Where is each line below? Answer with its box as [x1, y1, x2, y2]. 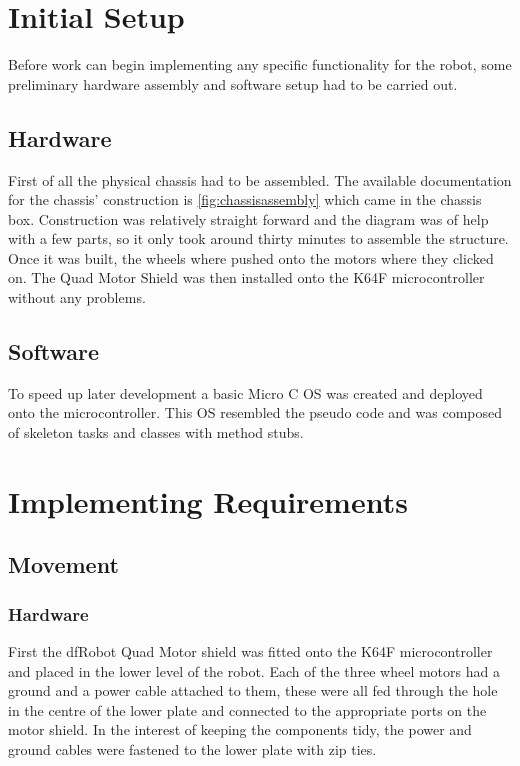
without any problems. [8, 287, 146, 308]
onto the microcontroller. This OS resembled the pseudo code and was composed [8, 402, 503, 423]
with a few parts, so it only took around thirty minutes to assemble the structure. [8, 228, 509, 249]
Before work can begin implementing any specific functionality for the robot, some [8, 54, 512, 75]
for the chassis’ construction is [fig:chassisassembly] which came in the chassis [8, 189, 482, 210]
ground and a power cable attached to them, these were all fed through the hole [8, 680, 498, 701]
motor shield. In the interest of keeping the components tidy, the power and [8, 719, 472, 740]
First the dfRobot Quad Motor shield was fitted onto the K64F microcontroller [8, 641, 493, 662]
